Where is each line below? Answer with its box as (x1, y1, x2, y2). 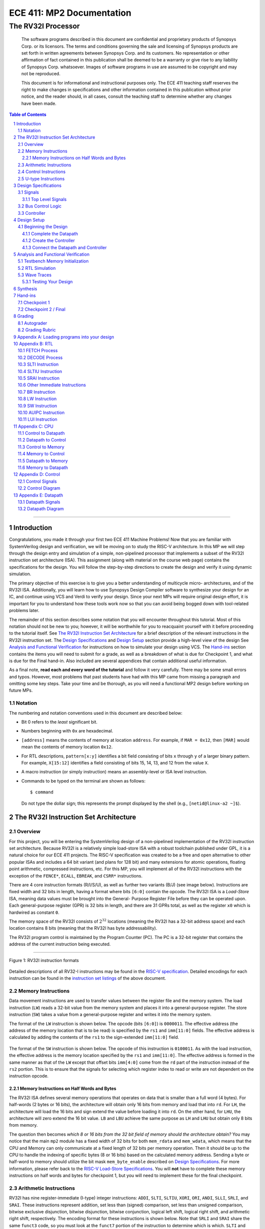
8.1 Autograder (18, 320, 48, 326)
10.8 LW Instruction (18, 396, 57, 402)
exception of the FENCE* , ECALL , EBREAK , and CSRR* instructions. (9, 873, 143, 878)
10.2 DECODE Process (18, 354, 63, 360)
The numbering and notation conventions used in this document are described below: (9, 710, 183, 716)
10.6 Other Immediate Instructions (18, 382, 86, 388)
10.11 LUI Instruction (18, 416, 57, 422)
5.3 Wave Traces (18, 272, 52, 278)
